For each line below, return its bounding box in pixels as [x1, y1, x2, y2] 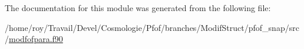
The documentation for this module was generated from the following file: [5, 2, 271, 13]
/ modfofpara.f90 [5, 33, 63, 45]
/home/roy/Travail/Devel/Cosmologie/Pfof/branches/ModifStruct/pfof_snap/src [5, 21, 299, 33]
